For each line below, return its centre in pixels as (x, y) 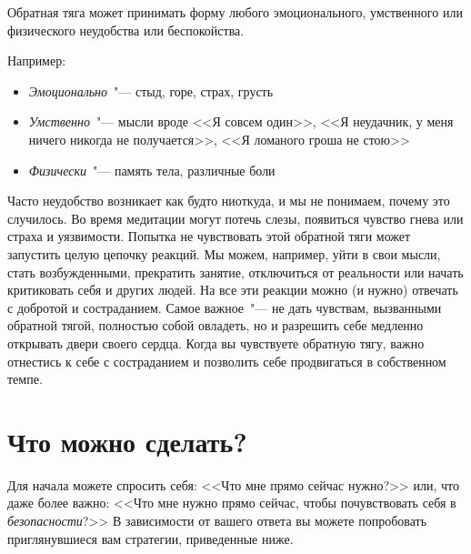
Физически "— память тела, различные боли (152, 170)
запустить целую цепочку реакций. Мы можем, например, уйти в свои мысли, (224, 253)
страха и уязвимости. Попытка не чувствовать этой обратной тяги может (209, 236)
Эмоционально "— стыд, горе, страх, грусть (151, 91)
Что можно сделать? (127, 441)
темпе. (25, 379)
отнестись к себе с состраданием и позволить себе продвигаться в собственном (227, 361)
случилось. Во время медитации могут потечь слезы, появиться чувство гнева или (235, 218)
